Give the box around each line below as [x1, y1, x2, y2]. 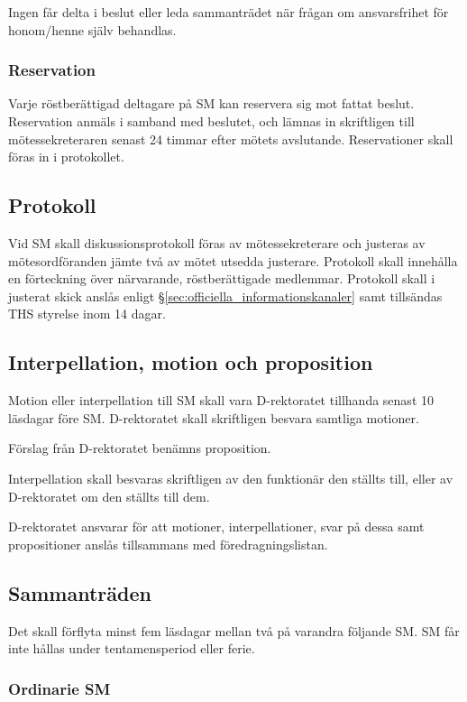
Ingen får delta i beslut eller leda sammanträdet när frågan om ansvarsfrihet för [8, 3, 449, 21]
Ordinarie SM [8, 677, 111, 699]
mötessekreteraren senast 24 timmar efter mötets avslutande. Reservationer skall [8, 129, 453, 148]
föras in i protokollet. [8, 147, 124, 166]
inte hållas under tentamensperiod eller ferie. [8, 639, 255, 658]
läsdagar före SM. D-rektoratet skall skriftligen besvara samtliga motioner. [8, 408, 419, 427]
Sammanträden [8, 578, 151, 606]
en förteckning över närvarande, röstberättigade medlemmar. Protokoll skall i [8, 269, 435, 288]
